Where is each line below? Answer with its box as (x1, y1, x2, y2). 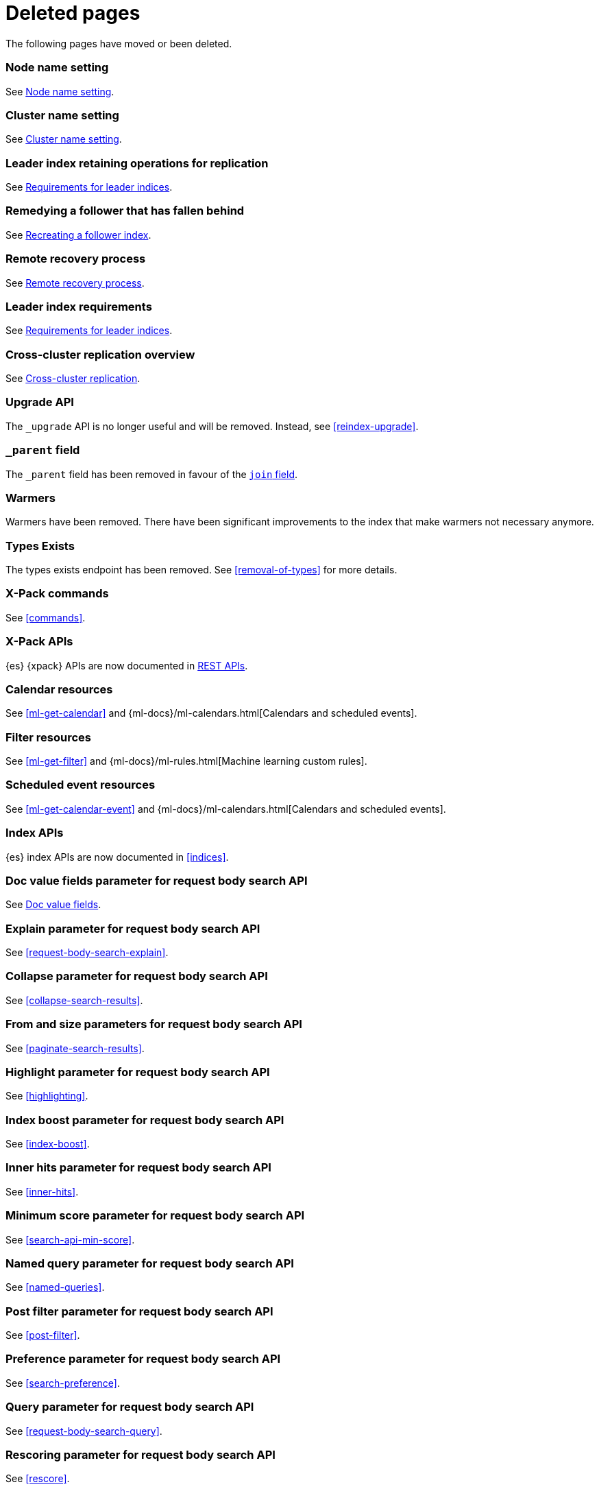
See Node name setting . (5, 85, 114, 97)
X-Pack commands (5, 586, 109, 601)
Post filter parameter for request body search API (5, 1304, 273, 1318)
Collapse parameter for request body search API (5, 969, 268, 984)
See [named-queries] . (5, 1281, 105, 1294)
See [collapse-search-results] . (5, 994, 143, 1006)
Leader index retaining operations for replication (5, 156, 269, 170)
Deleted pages (5, 1, 140, 25)
